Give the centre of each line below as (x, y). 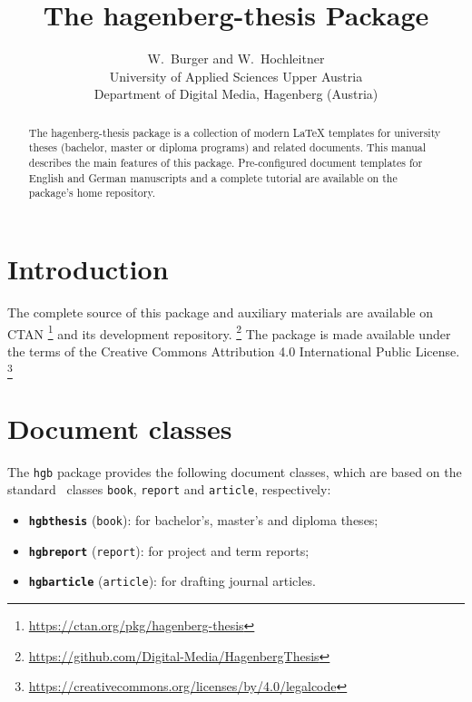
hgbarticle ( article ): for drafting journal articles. (172, 581)
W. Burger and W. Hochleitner (236, 58)
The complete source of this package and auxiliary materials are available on (220, 312)
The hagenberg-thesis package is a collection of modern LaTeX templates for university (235, 132)
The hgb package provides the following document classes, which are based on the (235, 471)
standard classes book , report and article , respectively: (169, 489)
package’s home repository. (92, 193)
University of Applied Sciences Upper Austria (236, 76)
